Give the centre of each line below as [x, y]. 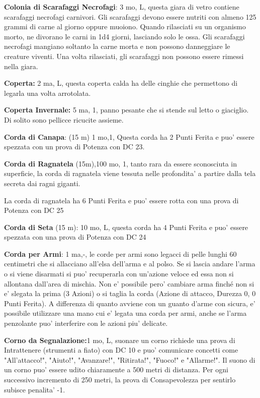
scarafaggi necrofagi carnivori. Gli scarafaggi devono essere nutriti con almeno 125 [130, 16]
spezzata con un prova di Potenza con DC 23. [74, 147]
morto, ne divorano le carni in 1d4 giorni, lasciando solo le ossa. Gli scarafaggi [124, 36]
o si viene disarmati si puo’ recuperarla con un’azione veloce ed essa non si [119, 274]
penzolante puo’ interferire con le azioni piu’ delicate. [86, 323]
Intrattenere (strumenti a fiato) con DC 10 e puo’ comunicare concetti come [121, 350]
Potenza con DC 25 [34, 210]
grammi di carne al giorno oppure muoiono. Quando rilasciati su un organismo [125, 26]
